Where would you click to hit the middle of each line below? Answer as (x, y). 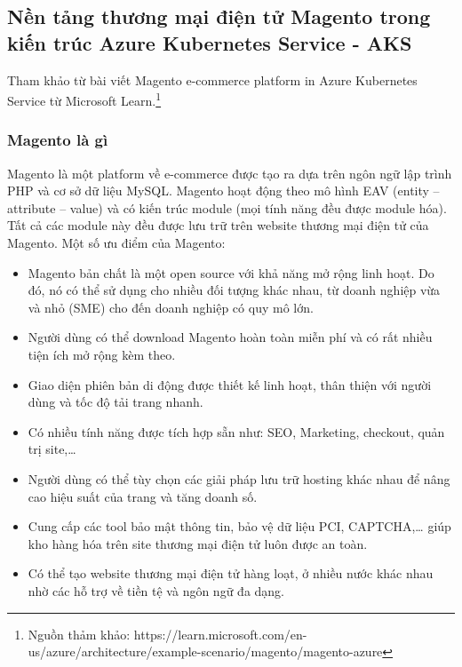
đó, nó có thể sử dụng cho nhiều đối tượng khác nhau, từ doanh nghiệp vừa (234, 290)
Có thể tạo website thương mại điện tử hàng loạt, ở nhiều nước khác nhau (231, 573)
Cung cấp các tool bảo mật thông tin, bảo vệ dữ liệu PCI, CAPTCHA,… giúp (239, 526)
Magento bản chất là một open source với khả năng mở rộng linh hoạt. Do (231, 272)
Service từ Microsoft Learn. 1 (84, 99)
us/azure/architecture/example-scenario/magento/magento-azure (205, 651)
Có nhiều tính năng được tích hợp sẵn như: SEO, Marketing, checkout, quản (236, 431)
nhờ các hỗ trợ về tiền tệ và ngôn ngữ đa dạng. (156, 590)
